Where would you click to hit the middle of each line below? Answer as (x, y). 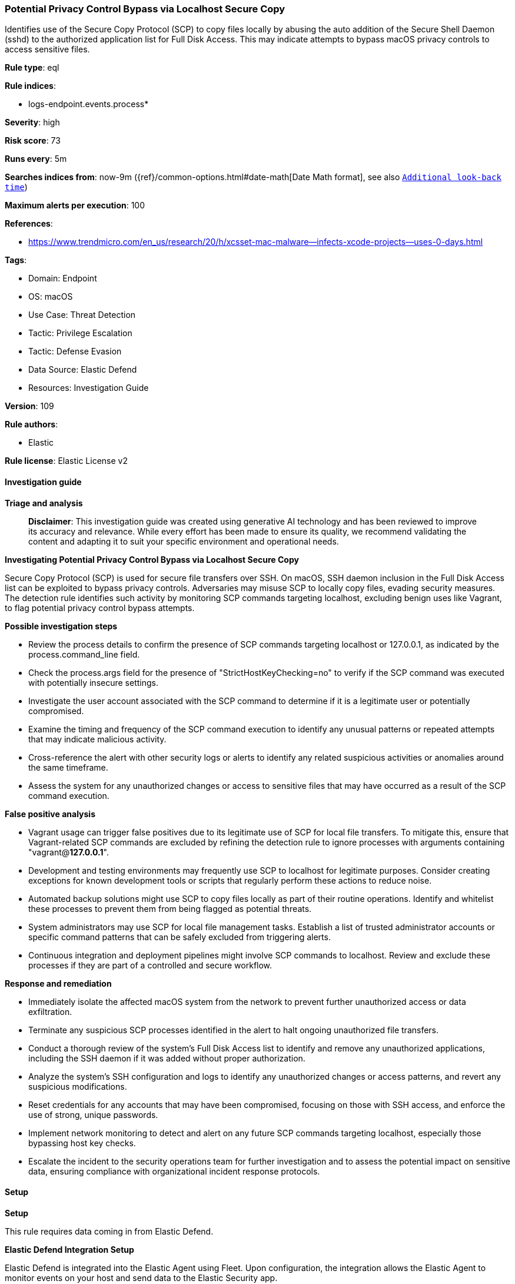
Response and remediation (58, 983)
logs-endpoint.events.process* (89, 104)
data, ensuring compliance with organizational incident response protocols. (174, 1171)
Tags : (16, 260)
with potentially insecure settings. (93, 682)
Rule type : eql (32, 68)
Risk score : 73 (33, 141)
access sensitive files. (47, 49)
